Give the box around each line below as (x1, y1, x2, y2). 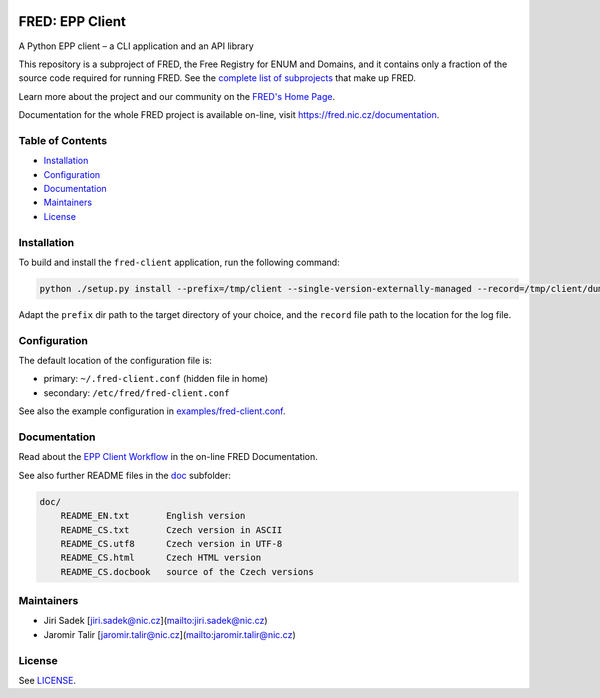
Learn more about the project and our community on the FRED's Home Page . (18, 90, 335, 102)
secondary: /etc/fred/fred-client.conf (43, 386, 230, 399)
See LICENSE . (18, 674, 77, 686)
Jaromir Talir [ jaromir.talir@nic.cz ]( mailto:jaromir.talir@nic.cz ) (43, 628, 296, 640)
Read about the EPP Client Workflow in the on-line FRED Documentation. (18, 451, 319, 463)
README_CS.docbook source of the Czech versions (60, 566, 314, 577)
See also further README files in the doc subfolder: (18, 469, 232, 481)
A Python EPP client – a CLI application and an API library (18, 40, 254, 52)
